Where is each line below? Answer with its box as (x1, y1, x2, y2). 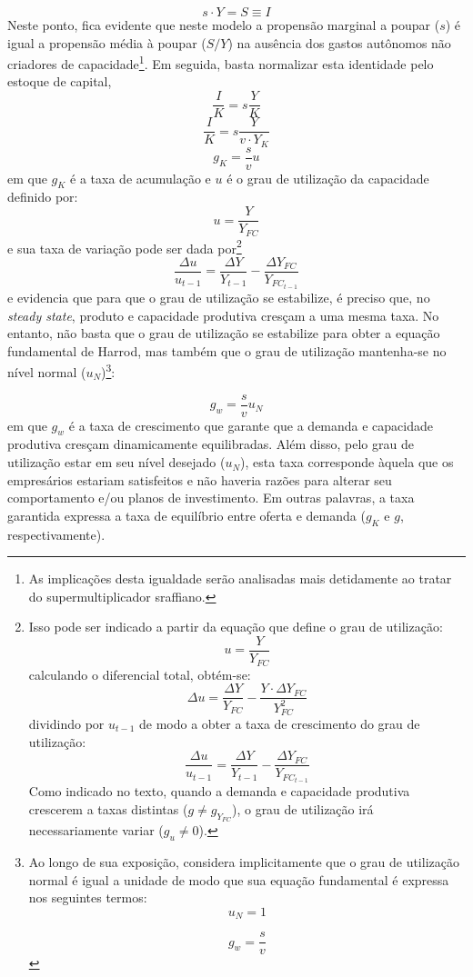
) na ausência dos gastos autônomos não (227, 33, 451, 52)
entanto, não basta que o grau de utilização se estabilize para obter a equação (7, 324, 440, 343)
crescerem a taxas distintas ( (28, 799, 188, 818)
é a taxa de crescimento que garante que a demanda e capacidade (68, 415, 434, 434)
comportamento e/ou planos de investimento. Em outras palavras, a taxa (7, 488, 415, 507)
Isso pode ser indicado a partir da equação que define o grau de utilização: (28, 617, 443, 636)
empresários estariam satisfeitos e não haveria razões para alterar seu (7, 470, 392, 489)
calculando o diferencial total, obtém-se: (28, 664, 251, 683)
